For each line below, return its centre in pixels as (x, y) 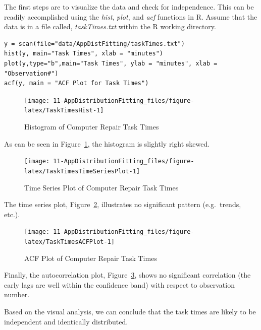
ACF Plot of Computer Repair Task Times (91, 258)
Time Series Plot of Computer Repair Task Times (101, 187)
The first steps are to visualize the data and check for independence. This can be (129, 7)
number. (17, 294)
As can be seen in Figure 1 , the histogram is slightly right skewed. (107, 143)
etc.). (12, 214)
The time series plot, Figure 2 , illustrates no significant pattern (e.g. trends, (123, 204)
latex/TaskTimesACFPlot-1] (69, 242)
